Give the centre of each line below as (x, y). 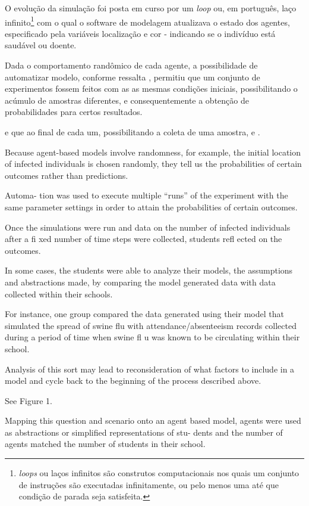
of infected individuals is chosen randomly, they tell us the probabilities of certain (153, 164)
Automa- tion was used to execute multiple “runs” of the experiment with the (146, 195)
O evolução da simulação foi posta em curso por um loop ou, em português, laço (151, 8)
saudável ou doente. (41, 45)
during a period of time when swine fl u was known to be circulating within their (152, 337)
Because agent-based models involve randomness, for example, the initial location (153, 152)
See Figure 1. (29, 400)
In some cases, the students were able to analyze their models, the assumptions (149, 270)
